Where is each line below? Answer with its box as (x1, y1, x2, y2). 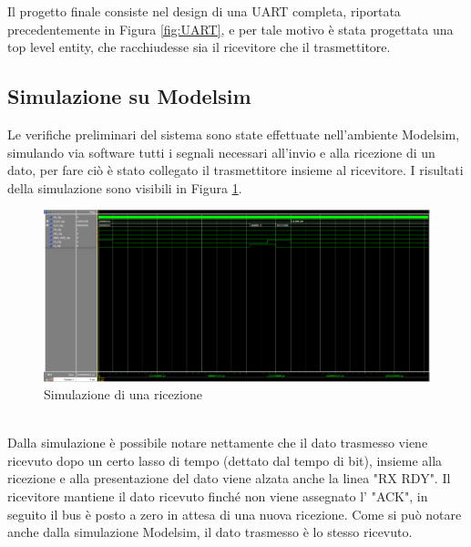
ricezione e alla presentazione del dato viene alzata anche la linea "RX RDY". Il (7, 469, 451, 488)
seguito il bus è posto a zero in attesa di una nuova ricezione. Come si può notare (7, 504, 462, 523)
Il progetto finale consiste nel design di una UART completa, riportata (7, 2, 401, 20)
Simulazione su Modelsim (7, 82, 251, 110)
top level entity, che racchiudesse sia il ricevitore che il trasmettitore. (7, 37, 391, 57)
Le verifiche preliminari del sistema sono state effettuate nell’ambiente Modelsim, (7, 124, 460, 143)
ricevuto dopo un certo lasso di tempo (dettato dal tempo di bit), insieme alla (7, 450, 443, 470)
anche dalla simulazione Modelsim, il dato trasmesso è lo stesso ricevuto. (7, 522, 413, 542)
